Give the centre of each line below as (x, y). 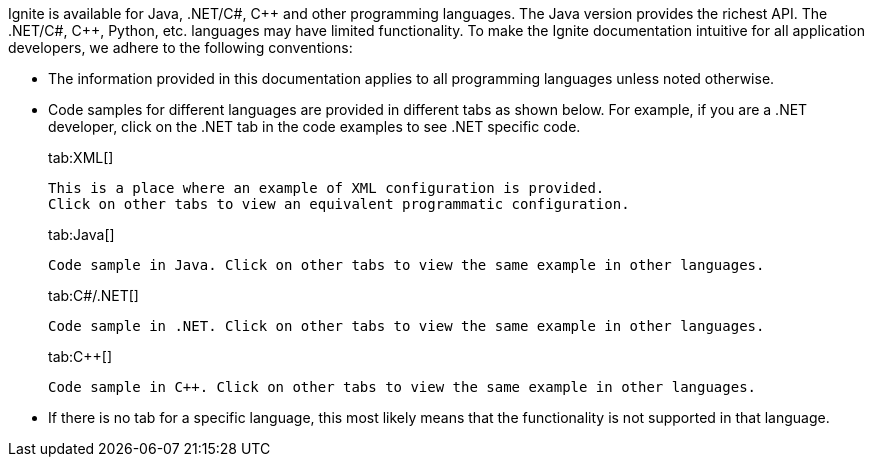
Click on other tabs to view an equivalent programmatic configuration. (339, 204)
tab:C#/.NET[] (93, 295)
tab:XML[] (81, 157)
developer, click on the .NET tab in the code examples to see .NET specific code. (314, 126)
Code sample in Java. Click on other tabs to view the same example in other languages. (406, 265)
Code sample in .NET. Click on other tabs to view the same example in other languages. (406, 326)
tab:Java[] (81, 234)
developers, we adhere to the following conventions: (180, 47)
